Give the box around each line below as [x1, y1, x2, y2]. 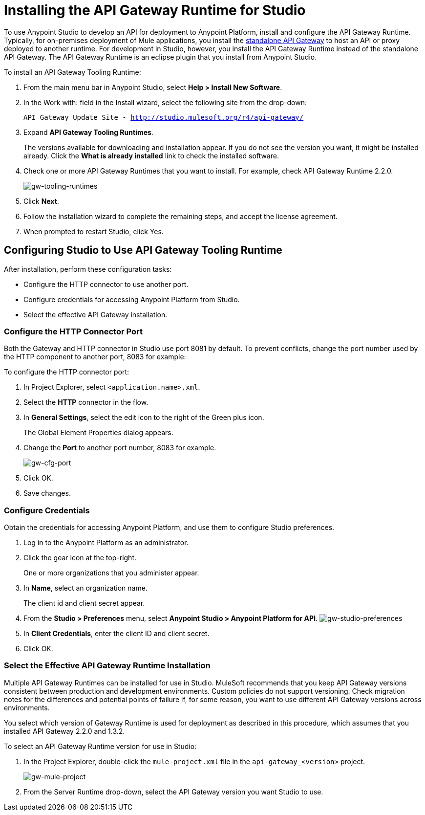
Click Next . [23, 197, 59, 205]
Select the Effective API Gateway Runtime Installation [4, 661, 211, 671]
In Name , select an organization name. [23, 584, 148, 593]
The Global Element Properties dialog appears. [23, 428, 173, 437]
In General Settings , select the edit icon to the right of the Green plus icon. [23, 413, 264, 422]
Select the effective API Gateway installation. [23, 310, 168, 319]
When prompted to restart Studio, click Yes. [23, 227, 164, 236]
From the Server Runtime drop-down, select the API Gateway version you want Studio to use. [23, 787, 323, 796]
